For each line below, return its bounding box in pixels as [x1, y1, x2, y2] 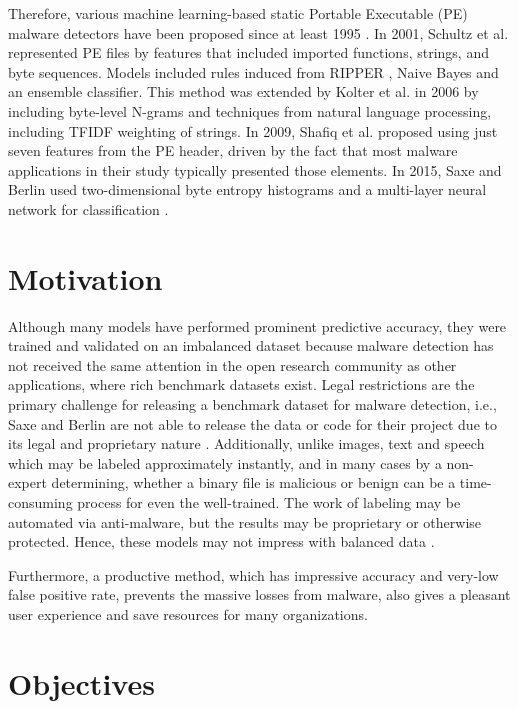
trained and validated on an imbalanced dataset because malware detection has [8, 335, 494, 356]
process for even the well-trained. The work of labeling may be [77, 492, 461, 512]
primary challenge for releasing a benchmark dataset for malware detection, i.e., [8, 394, 497, 415]
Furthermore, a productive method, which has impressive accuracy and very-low [8, 564, 499, 585]
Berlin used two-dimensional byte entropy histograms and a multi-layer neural [8, 179, 487, 200]
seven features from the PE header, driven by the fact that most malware [8, 140, 458, 161]
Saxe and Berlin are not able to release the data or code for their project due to [8, 413, 497, 434]
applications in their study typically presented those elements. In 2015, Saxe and [8, 159, 502, 180]
